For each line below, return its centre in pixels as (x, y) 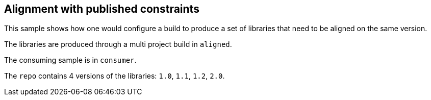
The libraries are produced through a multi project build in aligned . (118, 44)
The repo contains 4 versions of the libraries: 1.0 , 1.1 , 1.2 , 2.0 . (115, 76)
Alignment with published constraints (102, 9)
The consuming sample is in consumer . (70, 60)
